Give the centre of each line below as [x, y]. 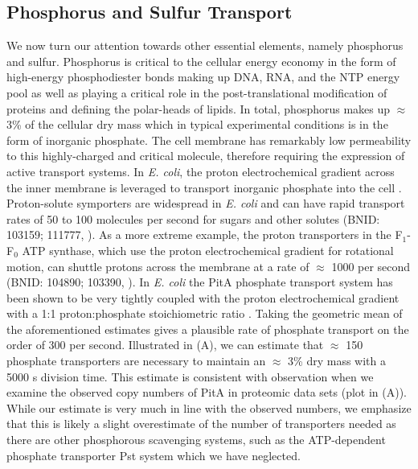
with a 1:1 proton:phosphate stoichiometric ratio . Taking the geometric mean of [205, 313]
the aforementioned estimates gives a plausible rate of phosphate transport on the [208, 329]
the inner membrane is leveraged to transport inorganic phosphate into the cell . [204, 187]
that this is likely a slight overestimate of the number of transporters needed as [201, 424]
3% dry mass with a [337, 361]
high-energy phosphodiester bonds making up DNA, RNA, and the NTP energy [203, 77]
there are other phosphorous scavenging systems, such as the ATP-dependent [196, 440]
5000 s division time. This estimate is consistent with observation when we [190, 376]
